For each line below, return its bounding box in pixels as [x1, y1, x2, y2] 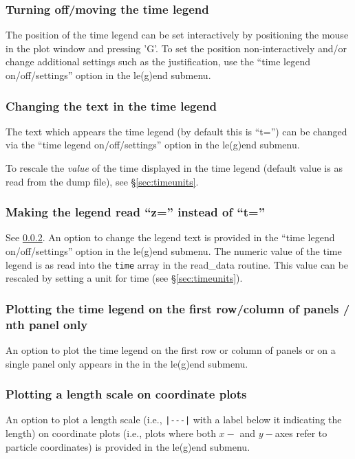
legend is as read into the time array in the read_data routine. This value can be [6, 257, 349, 271]
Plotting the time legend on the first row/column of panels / [6, 300, 350, 317]
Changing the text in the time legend [6, 97, 217, 114]
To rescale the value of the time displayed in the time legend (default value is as [6, 161, 343, 175]
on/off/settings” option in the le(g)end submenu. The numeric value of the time [6, 244, 342, 258]
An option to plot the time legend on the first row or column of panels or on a [6, 342, 336, 357]
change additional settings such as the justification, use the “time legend [6, 54, 311, 69]
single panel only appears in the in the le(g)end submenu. [6, 356, 248, 370]
